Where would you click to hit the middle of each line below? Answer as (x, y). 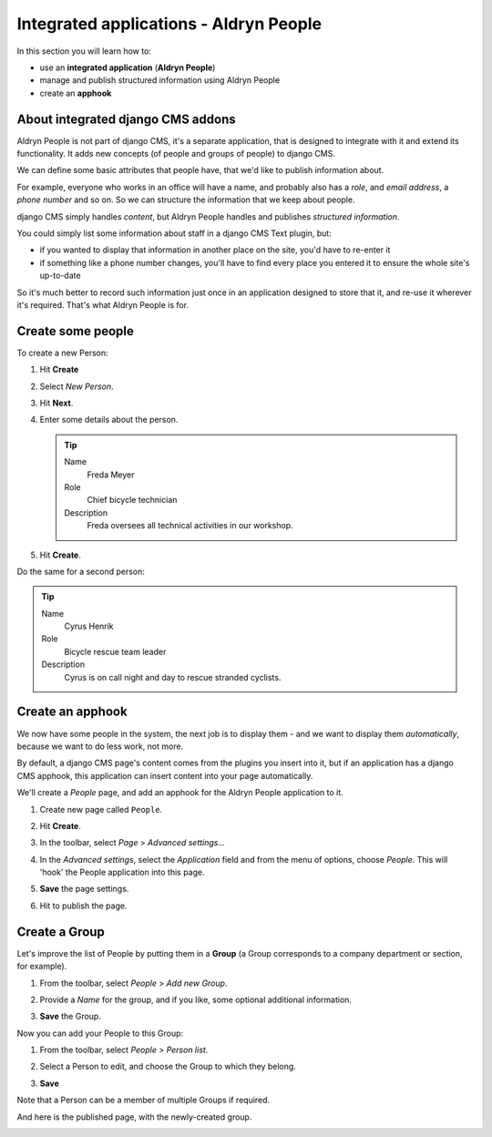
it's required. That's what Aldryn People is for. (103, 304)
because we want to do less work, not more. (100, 746)
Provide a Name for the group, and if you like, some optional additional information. (196, 999)
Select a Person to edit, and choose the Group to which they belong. (168, 1067)
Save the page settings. (84, 889)
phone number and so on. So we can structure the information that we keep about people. (186, 200)
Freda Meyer (111, 475)
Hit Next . (56, 403)
